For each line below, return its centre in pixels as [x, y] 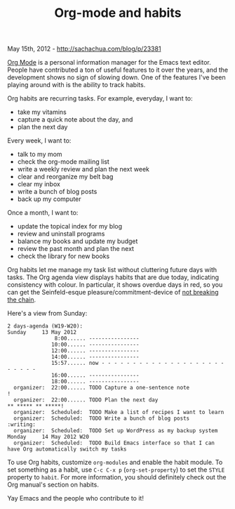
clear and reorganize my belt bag [65, 176]
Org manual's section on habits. [53, 485]
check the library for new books [63, 256]
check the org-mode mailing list [63, 162]
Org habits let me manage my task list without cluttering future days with [112, 270]
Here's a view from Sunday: [47, 314]
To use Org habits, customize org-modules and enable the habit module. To [115, 463]
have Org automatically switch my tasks [67, 449]
